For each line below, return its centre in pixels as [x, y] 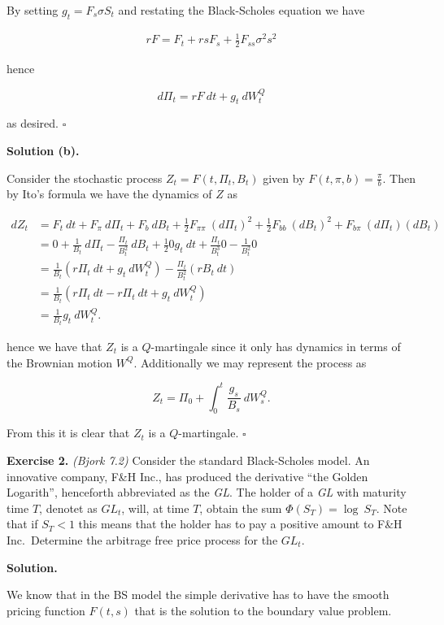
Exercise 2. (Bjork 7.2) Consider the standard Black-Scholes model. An [188, 460]
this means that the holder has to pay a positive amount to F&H [240, 524]
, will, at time [155, 508]
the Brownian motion [60, 362]
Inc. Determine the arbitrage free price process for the [142, 539]
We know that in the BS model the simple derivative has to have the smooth [198, 595]
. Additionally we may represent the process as [250, 362]
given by [284, 178]
